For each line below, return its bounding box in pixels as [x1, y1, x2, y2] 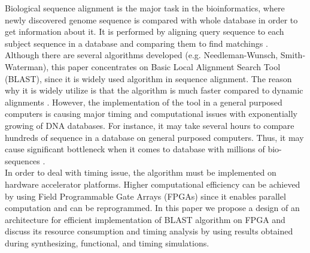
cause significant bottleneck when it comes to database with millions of [5, 143, 265, 155]
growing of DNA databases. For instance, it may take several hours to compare [5, 119, 294, 131]
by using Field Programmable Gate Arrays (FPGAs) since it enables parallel [5, 189, 286, 202]
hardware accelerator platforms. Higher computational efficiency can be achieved [5, 177, 300, 190]
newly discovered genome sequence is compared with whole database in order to [5, 13, 298, 26]
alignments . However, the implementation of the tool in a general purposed [5, 95, 282, 108]
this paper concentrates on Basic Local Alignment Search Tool [51, 60, 281, 73]
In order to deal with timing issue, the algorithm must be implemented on [5, 166, 276, 179]
